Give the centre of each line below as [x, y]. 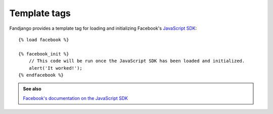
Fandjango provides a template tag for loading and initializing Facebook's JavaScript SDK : [103, 28]
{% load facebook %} [44, 40]
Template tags [40, 13]
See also [32, 89]
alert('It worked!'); [56, 68]
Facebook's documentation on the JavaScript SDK [76, 98]
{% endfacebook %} [41, 75]
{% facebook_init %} [44, 54]
